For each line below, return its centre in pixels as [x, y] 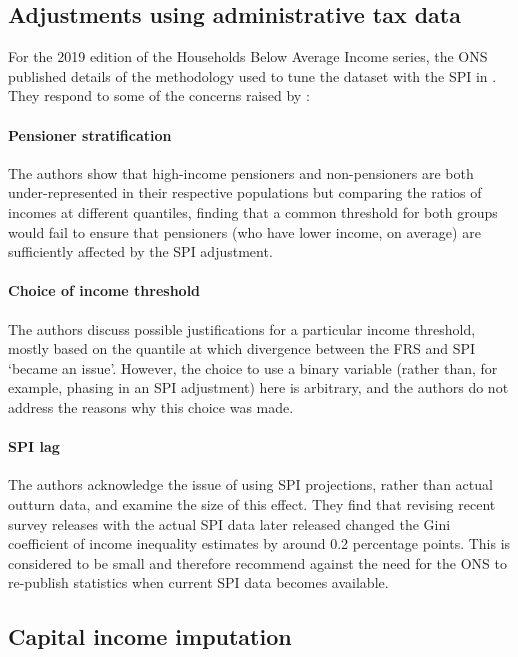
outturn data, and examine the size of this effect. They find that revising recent [252, 503]
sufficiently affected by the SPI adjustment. [140, 251]
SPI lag [34, 446]
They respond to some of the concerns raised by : [159, 95]
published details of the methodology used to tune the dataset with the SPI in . [252, 75]
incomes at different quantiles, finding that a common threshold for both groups [253, 211]
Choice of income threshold [104, 290]
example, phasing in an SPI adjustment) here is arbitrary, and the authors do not [258, 387]
